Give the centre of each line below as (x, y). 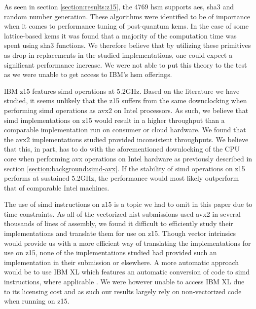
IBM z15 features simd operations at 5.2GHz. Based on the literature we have (122, 91)
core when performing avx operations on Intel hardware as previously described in (128, 158)
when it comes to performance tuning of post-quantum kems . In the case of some (126, 26)
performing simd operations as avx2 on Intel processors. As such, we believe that (126, 110)
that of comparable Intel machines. (57, 187)
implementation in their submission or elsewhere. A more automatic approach (122, 262)
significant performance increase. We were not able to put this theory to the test (126, 64)
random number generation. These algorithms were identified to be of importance (127, 16)
